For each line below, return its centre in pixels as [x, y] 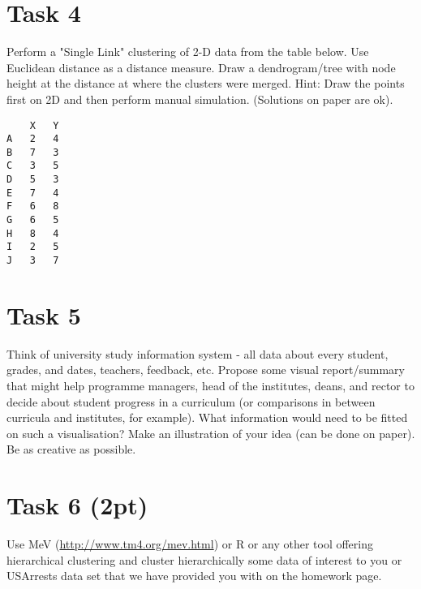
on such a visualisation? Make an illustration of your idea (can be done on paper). [211, 433]
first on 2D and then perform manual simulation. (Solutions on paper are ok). [200, 99]
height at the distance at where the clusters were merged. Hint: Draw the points [206, 83]
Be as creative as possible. [71, 449]
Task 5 [44, 314]
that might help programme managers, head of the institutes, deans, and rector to [210, 386]
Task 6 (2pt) [77, 505]
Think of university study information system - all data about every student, [198, 353]
